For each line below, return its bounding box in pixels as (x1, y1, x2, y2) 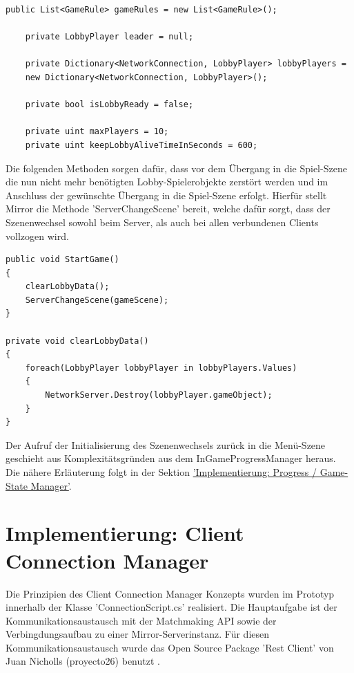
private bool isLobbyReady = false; (25, 100, 194, 110)
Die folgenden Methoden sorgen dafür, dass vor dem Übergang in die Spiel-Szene (6, 160, 347, 175)
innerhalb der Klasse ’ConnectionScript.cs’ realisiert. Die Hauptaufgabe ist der (6, 600, 337, 614)
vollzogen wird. (6, 228, 69, 243)
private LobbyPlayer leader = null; (25, 32, 194, 42)
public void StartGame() (6, 255, 119, 265)
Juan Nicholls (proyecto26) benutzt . (6, 654, 160, 668)
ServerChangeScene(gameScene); (25, 295, 169, 305)
